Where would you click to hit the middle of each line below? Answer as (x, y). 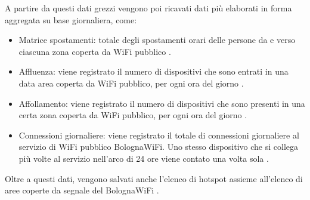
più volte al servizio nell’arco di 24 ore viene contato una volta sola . (144, 158)
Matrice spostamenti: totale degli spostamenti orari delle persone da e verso (157, 40)
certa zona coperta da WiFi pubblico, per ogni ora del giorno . (133, 115)
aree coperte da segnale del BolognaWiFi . (82, 190)
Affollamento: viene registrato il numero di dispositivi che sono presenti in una (162, 103)
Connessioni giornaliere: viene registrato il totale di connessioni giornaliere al (159, 135)
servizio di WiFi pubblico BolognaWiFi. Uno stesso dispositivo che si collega (159, 147)
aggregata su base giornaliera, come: (71, 19)
